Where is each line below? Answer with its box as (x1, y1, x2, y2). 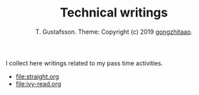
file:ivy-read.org (15, 79, 62, 87)
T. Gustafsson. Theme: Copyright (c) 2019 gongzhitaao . (35, 28, 193, 36)
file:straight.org (15, 72, 59, 81)
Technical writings (60, 5, 168, 21)
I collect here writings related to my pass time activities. (5, 59, 163, 67)
